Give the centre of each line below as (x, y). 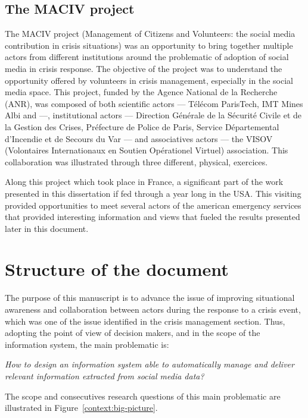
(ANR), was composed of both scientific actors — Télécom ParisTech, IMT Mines (154, 103)
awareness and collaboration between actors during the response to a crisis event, (153, 309)
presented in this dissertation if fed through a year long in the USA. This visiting (153, 193)
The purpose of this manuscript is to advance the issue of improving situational (150, 298)
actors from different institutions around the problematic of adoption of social (147, 57)
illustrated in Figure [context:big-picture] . (81, 408)
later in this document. (47, 228)
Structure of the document (117, 269)
